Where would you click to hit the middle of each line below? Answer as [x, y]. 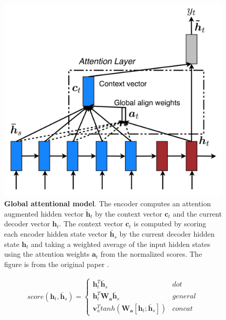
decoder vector [27, 224]
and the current [197, 213]
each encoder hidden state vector [56, 234]
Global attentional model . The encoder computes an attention [108, 203]
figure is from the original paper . [57, 264]
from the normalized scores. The [151, 254]
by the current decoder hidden [167, 234]
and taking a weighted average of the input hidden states [121, 244]
